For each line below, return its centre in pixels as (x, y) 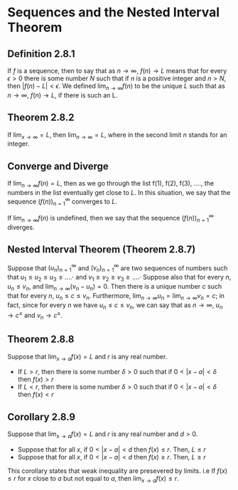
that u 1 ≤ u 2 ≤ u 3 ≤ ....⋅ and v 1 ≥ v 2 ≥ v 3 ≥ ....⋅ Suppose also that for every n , (119, 278)
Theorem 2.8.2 (41, 118)
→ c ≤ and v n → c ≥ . (35, 315)
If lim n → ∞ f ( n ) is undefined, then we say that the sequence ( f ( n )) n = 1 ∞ (111, 218)
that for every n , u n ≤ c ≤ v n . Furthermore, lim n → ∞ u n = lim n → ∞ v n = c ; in (116, 296)
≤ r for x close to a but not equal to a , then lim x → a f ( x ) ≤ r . (93, 479)
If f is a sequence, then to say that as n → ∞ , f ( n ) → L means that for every (117, 71)
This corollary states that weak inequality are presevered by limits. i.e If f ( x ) (118, 471)
